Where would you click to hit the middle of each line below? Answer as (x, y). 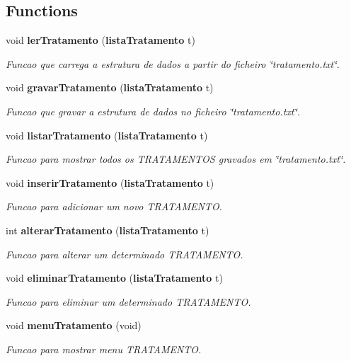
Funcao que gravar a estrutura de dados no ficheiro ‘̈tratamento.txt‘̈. (153, 111)
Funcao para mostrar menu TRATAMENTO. (104, 349)
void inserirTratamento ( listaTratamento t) (110, 182)
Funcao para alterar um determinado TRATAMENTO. (125, 254)
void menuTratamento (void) (74, 325)
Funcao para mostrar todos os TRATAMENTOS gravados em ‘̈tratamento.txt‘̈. (176, 159)
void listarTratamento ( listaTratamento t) (107, 135)
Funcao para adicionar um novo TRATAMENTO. (114, 206)
